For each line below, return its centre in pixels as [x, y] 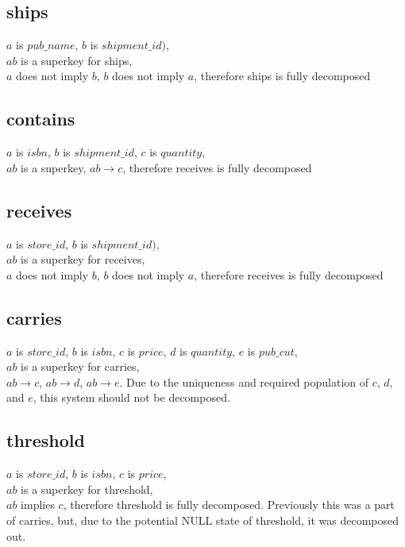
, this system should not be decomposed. [131, 397]
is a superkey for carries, [80, 366]
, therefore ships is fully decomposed [282, 76]
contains [41, 119]
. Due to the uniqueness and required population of [244, 381]
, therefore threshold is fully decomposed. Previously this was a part [229, 505]
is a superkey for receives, [83, 259]
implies [38, 505]
